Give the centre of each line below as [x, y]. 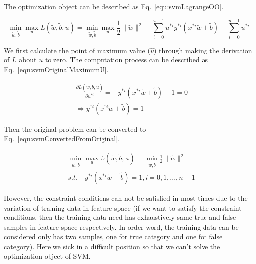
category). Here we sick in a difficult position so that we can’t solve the [112, 246]
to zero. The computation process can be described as [126, 60]
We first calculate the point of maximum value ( [77, 50]
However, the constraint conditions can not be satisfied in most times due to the [126, 197]
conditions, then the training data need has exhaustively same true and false [120, 217]
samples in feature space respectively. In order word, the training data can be [121, 227]
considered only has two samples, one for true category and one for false [113, 237]
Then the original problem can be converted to [75, 129]
